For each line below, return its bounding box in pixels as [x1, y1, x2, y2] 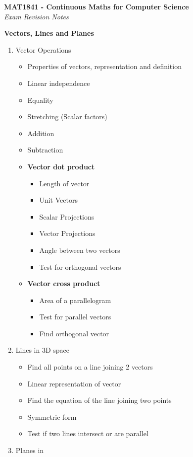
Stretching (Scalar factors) [27, 111, 107, 122]
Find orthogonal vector [39, 328, 109, 338]
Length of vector [39, 178, 90, 188]
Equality [27, 94, 53, 105]
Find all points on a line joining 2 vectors [27, 362, 153, 372]
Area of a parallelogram [39, 295, 111, 305]
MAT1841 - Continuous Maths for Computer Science [4, 1, 189, 11]
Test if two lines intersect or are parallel [27, 428, 148, 439]
